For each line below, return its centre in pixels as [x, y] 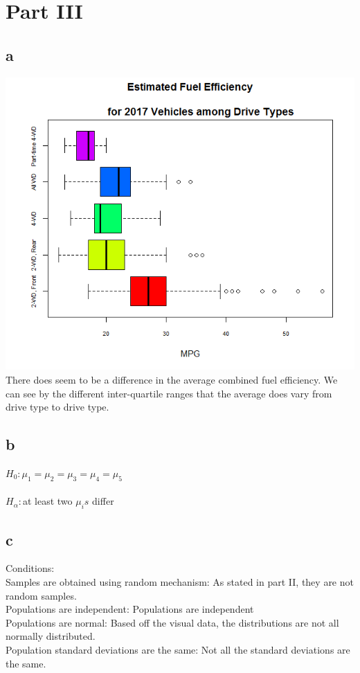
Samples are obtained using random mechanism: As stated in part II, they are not [180, 582]
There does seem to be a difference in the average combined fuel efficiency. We [172, 380]
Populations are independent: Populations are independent [130, 609]
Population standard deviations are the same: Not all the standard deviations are [178, 649]
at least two [47, 501]
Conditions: [30, 568]
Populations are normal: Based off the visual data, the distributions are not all [172, 622]
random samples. [41, 595]
